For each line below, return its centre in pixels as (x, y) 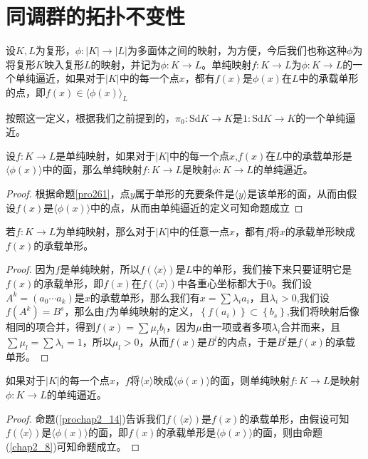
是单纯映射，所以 (100, 269)
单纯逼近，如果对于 (60, 78)
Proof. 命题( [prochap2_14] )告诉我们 (86, 418)
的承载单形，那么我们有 (145, 297)
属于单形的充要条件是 (185, 194)
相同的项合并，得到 (51, 327)
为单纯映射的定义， (154, 311)
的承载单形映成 (320, 231)
